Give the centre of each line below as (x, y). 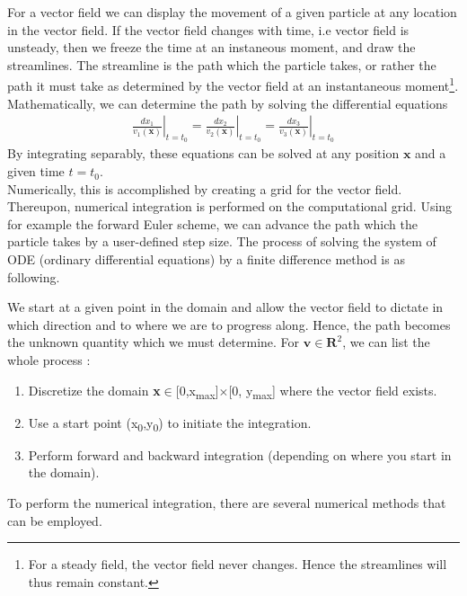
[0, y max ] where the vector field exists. (333, 391)
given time (36, 171)
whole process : (49, 359)
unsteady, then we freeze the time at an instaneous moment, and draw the (211, 47)
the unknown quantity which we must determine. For (154, 342)
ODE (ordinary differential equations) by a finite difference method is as (206, 259)
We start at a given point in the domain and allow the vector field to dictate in (225, 307)
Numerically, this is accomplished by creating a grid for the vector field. (205, 188)
